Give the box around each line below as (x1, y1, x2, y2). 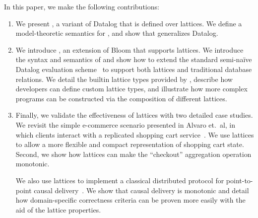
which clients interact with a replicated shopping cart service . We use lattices (15, 129, 254, 140)
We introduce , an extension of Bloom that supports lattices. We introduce (15, 44, 244, 55)
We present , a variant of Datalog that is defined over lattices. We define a (15, 18, 242, 28)
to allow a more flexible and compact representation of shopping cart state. (15, 139, 244, 149)
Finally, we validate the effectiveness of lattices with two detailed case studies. (15, 110, 253, 120)
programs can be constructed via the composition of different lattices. (15, 93, 227, 103)
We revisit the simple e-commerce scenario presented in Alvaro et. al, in (15, 119, 236, 130)
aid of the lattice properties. (15, 204, 101, 215)
